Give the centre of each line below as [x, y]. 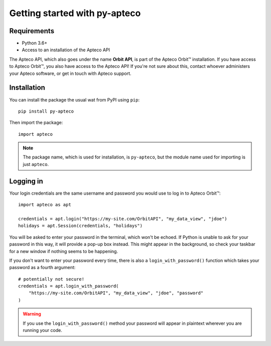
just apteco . [36, 164]
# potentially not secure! [51, 279]
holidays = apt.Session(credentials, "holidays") [81, 226]
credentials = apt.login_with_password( [69, 286]
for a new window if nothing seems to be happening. [63, 251]
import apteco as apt [45, 205]
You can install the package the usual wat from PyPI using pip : [75, 100]
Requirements [32, 31]
